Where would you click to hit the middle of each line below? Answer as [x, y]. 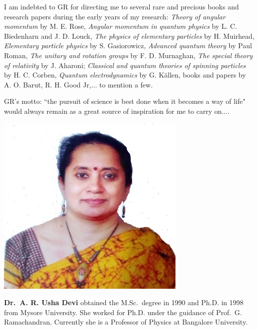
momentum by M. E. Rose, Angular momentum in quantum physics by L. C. [121, 26]
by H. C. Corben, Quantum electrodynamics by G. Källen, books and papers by [125, 75]
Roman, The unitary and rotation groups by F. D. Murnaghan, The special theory [129, 55]
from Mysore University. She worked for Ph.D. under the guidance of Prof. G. [123, 312]
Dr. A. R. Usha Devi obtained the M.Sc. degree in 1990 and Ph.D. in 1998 [124, 302]
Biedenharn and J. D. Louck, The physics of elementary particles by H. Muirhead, [129, 36]
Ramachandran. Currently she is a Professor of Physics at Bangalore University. [126, 322]
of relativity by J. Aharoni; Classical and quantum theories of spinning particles [125, 65]
